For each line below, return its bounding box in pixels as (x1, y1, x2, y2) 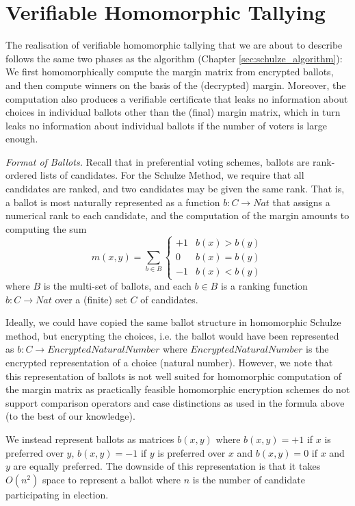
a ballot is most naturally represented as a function (5, 194, 220, 209)
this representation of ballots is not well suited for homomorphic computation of (5, 368, 341, 383)
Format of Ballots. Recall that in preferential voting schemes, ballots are (5, 154, 310, 168)
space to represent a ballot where (42, 472, 181, 486)
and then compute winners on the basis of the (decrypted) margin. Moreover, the (5, 77, 346, 92)
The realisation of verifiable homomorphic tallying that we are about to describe (5, 38, 343, 52)
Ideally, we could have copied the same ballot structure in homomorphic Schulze (5, 315, 341, 329)
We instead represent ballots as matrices (5, 431, 174, 446)
